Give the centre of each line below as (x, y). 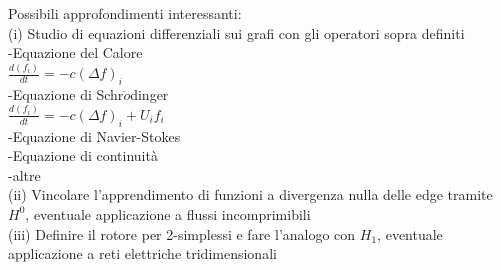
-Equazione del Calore (75, 52)
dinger (149, 93)
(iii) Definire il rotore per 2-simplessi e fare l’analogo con (182, 233)
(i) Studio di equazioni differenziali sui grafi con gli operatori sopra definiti (236, 32)
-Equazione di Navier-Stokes (94, 135)
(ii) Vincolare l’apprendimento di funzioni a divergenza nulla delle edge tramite (250, 194)
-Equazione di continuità (83, 155)
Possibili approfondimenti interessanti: (125, 13)
